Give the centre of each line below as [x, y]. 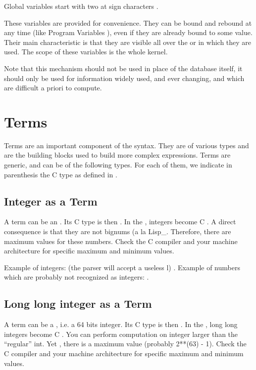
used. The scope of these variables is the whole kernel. [86, 52]
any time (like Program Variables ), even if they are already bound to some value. [128, 32]
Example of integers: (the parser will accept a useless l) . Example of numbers [122, 267]
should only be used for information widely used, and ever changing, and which [124, 78]
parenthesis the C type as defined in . [61, 174]
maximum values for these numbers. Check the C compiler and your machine [121, 241]
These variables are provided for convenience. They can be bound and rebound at [128, 22]
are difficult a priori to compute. [53, 88]
